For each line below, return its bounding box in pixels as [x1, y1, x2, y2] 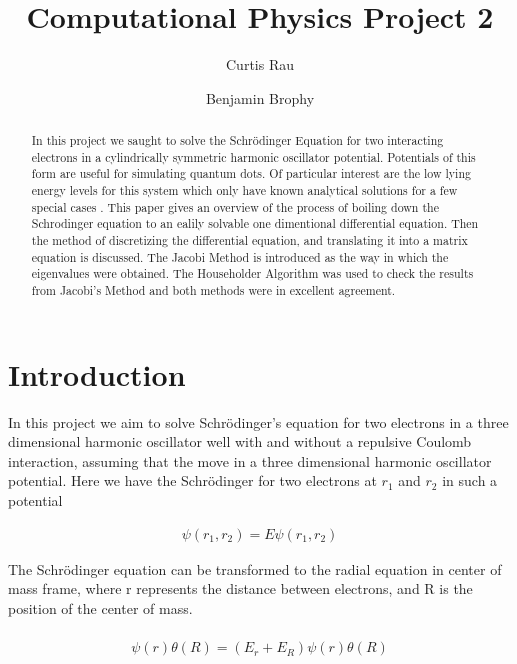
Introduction [8, 353, 186, 394]
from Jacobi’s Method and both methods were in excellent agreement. [31, 282, 396, 299]
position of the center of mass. [8, 597, 193, 618]
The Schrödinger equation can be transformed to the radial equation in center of [8, 558, 502, 579]
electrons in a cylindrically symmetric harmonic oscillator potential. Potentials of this [31, 148, 476, 165]
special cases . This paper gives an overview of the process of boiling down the [31, 198, 439, 215]
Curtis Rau [226, 54, 294, 75]
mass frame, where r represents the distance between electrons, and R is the [8, 578, 473, 599]
